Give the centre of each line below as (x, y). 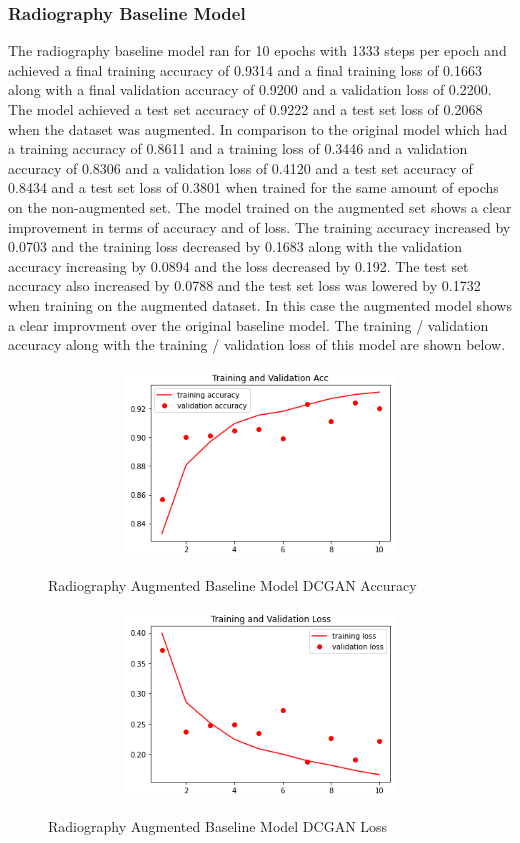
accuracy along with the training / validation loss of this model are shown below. (257, 344)
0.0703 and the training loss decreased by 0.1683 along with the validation (235, 246)
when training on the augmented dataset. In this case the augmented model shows (260, 304)
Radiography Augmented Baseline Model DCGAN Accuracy (232, 585)
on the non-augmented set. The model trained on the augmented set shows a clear (260, 206)
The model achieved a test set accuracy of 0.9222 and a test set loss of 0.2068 (245, 109)
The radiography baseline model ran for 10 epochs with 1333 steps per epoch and (257, 50)
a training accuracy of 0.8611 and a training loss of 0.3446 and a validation (238, 148)
